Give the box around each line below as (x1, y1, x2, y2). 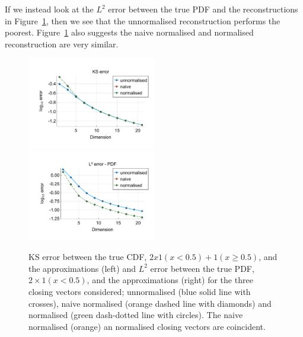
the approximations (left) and (28, 262, 136, 274)
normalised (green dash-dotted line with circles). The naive (28, 309, 243, 321)
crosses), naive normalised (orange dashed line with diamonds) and (28, 297, 272, 309)
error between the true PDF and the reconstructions (108, 3, 298, 15)
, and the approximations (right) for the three (87, 274, 253, 286)
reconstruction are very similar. (5, 37, 119, 50)
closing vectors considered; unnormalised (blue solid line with (28, 285, 251, 297)
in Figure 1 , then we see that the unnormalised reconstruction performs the (5, 14, 280, 27)
